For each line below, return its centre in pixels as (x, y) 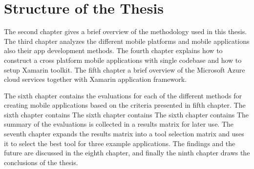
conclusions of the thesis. (41, 162)
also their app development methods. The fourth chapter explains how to (113, 50)
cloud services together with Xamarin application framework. (95, 79)
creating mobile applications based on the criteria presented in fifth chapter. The (125, 105)
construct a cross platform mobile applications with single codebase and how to (123, 60)
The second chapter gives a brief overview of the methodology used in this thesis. (126, 31)
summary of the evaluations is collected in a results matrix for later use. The (119, 124)
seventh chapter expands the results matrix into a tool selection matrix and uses (124, 134)
